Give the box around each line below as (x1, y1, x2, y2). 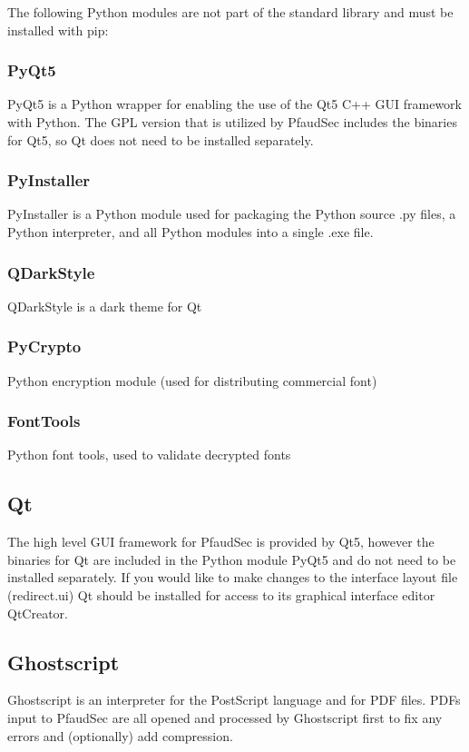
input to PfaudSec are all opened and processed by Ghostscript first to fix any (7, 708, 443, 727)
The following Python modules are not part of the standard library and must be (7, 3, 454, 21)
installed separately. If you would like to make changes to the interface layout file (7, 568, 458, 587)
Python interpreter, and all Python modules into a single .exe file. (7, 223, 374, 241)
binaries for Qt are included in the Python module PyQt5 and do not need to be (7, 549, 456, 569)
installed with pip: (7, 20, 109, 39)
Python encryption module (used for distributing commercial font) (7, 371, 377, 390)
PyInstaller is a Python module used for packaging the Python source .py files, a (7, 204, 456, 223)
